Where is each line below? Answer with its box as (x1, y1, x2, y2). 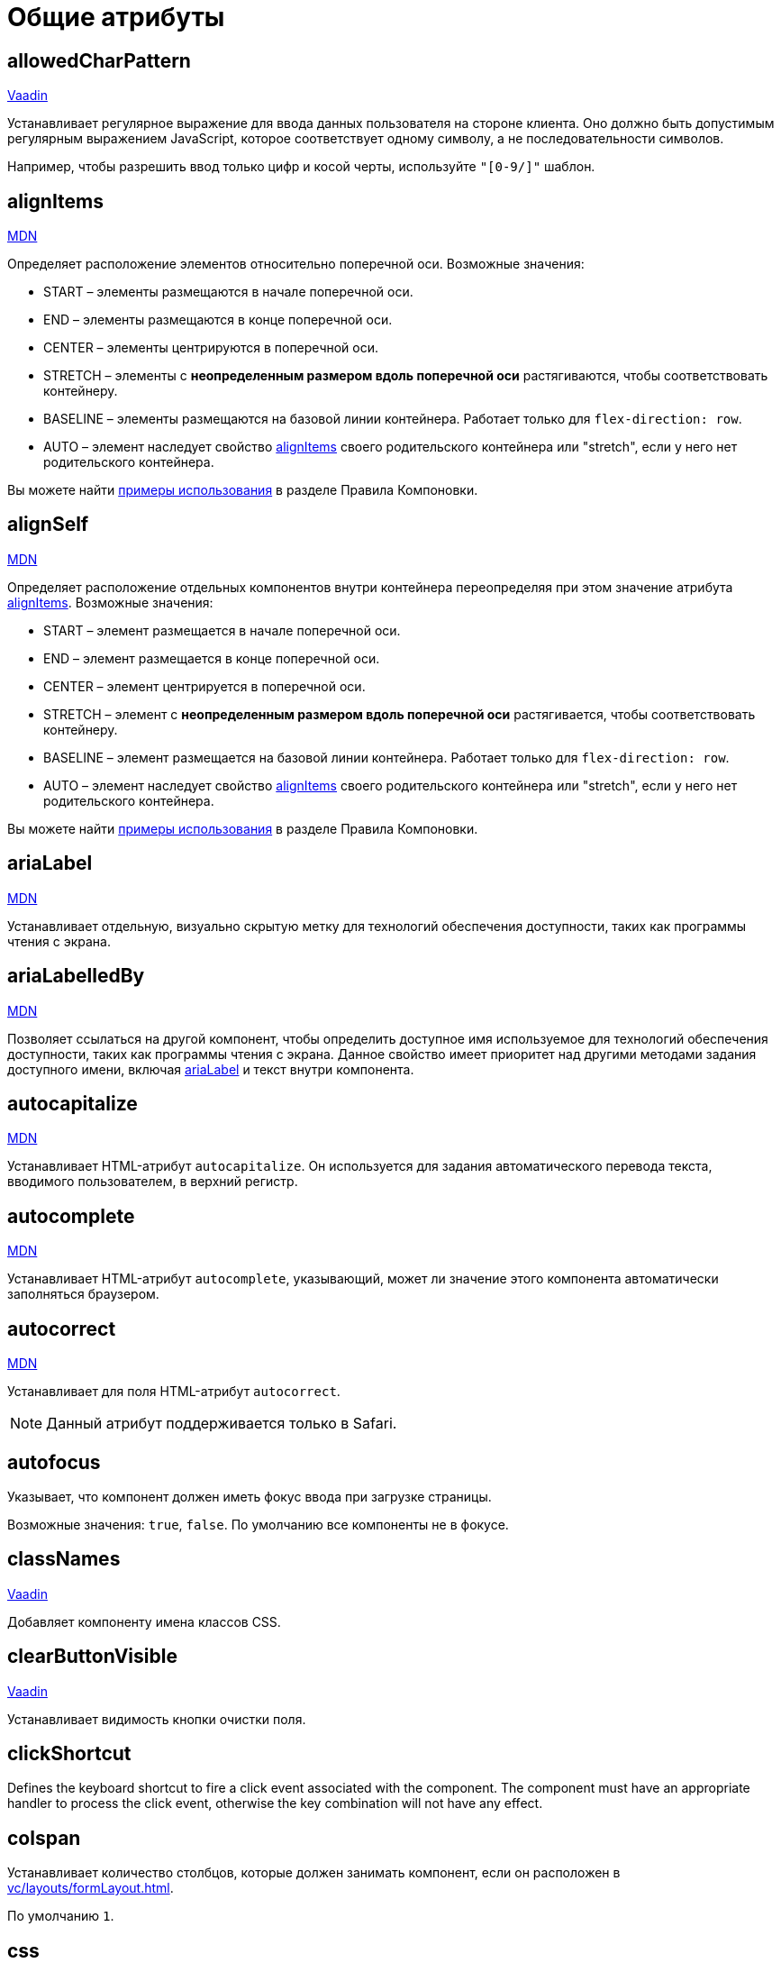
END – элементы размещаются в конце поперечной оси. (43, 312, 393, 328)
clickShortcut (7, 1742, 132, 1766)
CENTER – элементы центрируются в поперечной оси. (43, 340, 379, 356)
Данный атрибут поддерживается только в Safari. (46, 1414, 397, 1433)
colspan (7, 1826, 81, 1849)
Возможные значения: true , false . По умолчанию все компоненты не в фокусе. (7, 1516, 509, 1532)
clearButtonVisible (7, 1645, 177, 1668)
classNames (7, 1548, 121, 1571)
